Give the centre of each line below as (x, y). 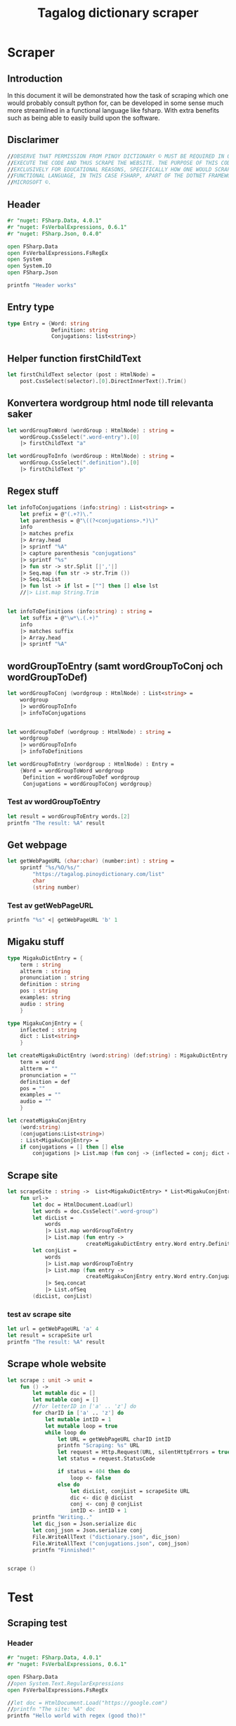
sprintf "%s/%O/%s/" (50, 868)
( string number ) (56, 887)
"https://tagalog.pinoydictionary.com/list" (99, 875)
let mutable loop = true (81, 1426)
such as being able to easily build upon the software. (84, 118)
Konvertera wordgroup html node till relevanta (111, 403)
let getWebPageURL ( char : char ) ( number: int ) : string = (91, 861)
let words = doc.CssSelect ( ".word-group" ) (96, 1211)
